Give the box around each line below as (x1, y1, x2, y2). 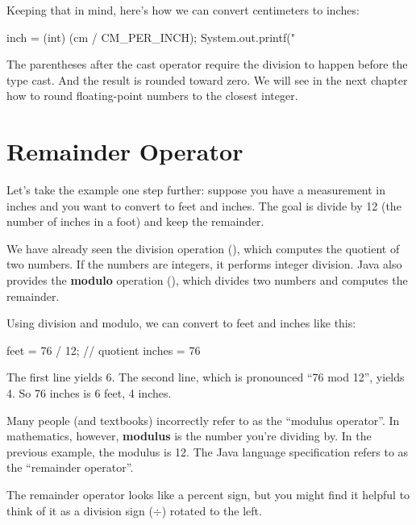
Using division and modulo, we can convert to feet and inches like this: (6, 315, 356, 331)
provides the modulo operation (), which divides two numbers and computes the (6, 272, 408, 289)
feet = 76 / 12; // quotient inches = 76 (6, 341, 201, 358)
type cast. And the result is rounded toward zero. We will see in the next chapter (6, 71, 408, 88)
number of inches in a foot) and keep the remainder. (6, 213, 264, 230)
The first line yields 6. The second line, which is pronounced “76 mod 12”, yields (6, 369, 405, 385)
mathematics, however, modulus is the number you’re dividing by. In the (6, 427, 372, 444)
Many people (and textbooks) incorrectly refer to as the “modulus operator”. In (6, 411, 400, 428)
